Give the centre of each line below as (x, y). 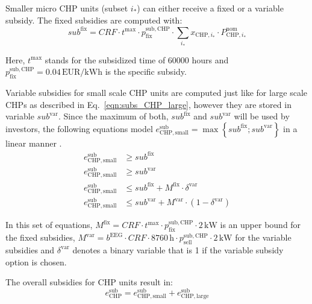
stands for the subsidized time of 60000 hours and (137, 59)
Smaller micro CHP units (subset (67, 8)
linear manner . (34, 143)
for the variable (263, 237)
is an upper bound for (261, 225)
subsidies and (30, 249)
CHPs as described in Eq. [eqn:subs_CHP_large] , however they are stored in (148, 104)
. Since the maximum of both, (113, 116)
